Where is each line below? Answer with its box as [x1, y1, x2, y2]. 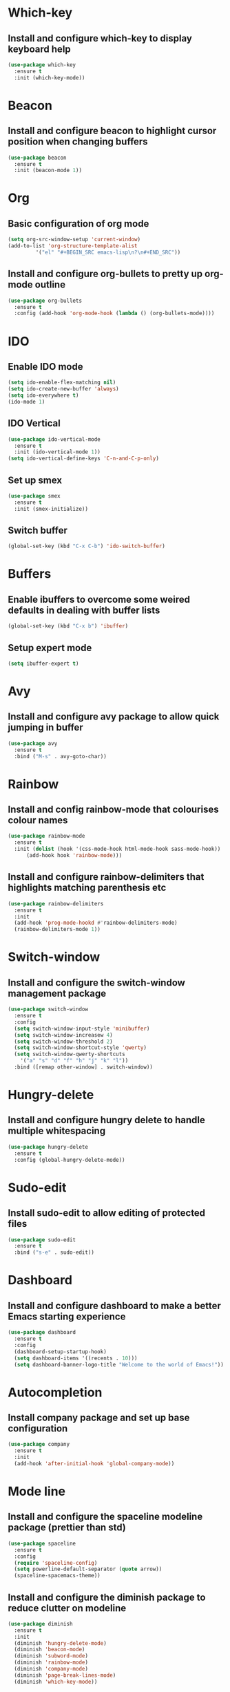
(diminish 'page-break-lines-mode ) [14, 1671, 116, 1679]
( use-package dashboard [8, 1329, 76, 1336]
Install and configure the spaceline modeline [8, 1511, 203, 1523]
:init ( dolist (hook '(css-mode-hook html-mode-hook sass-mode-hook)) [14, 845, 221, 853]
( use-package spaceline [8, 1540, 76, 1547]
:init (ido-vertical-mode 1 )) [14, 449, 101, 455]
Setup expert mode [8, 641, 92, 654]
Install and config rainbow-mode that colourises [8, 804, 219, 816]
